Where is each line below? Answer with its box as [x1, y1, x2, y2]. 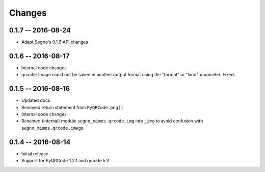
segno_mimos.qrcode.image [21, 125, 84, 131]
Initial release [21, 150, 49, 157]
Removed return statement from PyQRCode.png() [21, 104, 124, 110]
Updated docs [21, 97, 50, 103]
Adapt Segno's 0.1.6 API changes [21, 39, 88, 45]
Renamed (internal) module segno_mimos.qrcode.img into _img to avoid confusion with [21, 118, 203, 124]
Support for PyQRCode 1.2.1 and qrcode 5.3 [21, 158, 109, 164]
